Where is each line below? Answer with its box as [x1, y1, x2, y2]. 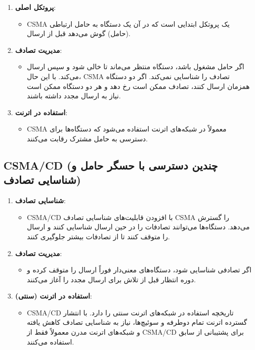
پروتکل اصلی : [15, 2, 56, 12]
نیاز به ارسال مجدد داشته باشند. [27, 90, 121, 101]
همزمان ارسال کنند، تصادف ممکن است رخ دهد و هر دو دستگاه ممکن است [27, 81, 250, 91]
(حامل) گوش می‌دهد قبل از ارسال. [27, 28, 130, 39]
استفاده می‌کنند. [27, 336, 74, 347]
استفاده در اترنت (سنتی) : [15, 291, 92, 301]
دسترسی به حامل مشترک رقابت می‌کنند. [27, 133, 148, 143]
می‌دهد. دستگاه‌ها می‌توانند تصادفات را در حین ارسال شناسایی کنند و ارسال [27, 221, 250, 232]
